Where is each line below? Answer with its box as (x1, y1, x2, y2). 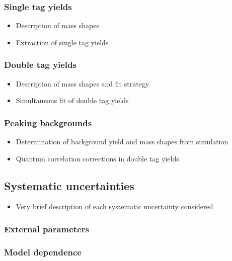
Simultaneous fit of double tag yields (16, 95, 129, 106)
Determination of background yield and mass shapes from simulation (16, 136, 228, 147)
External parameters (4, 222, 89, 235)
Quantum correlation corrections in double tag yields (16, 153, 179, 163)
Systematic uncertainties (4, 178, 134, 193)
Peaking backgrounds (4, 116, 92, 129)
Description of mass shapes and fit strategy (16, 78, 149, 89)
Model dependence (4, 245, 82, 258)
